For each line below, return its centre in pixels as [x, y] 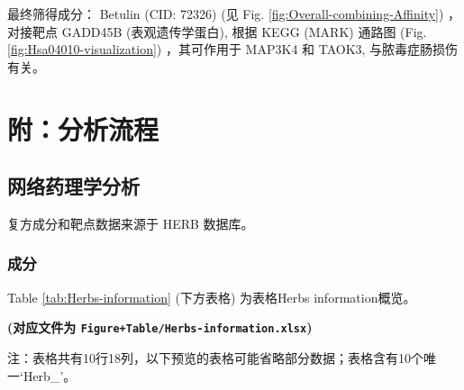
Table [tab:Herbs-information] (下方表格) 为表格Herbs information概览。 [212, 297]
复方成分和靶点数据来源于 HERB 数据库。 [131, 223]
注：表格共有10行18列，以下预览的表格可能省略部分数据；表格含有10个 [215, 358]
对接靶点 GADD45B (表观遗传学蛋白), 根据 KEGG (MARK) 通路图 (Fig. [217, 31]
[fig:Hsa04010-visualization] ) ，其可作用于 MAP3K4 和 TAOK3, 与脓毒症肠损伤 [233, 49]
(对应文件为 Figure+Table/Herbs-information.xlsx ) [160, 327]
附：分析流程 [83, 128]
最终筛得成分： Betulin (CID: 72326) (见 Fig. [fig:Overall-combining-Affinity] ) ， [234, 14]
